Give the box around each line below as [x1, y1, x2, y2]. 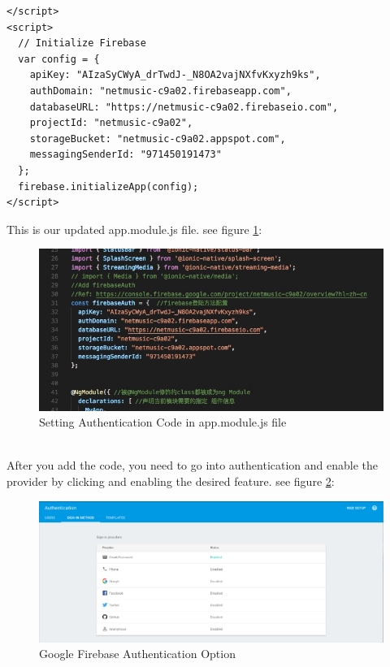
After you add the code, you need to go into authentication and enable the [6, 457, 379, 474]
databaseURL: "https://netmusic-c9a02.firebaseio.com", [29, 101, 339, 113]
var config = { [18, 53, 100, 65]
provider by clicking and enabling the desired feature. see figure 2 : [6, 472, 335, 489]
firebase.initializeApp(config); [18, 180, 199, 193]
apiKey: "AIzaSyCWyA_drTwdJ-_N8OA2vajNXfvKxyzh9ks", [29, 69, 321, 81]
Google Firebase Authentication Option [39, 645, 236, 662]
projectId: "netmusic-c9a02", [29, 117, 193, 129]
